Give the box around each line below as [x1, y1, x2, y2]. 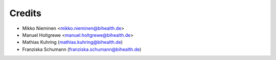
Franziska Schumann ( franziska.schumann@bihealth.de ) [22, 46, 142, 52]
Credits [9, 8, 42, 19]
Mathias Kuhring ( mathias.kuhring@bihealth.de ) [22, 39, 123, 45]
